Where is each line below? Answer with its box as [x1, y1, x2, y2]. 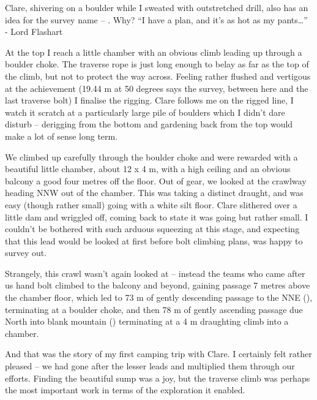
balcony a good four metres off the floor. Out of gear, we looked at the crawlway [5, 174, 307, 187]
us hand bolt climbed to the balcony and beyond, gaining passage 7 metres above [5, 279, 310, 292]
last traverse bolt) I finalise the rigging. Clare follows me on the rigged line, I [5, 94, 294, 107]
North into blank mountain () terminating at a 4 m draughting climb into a [5, 315, 289, 328]
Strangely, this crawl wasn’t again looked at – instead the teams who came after [5, 266, 305, 279]
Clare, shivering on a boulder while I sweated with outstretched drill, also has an [5, 1, 308, 13]
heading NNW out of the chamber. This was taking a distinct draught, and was [5, 186, 304, 199]
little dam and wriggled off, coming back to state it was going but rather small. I [5, 210, 308, 223]
